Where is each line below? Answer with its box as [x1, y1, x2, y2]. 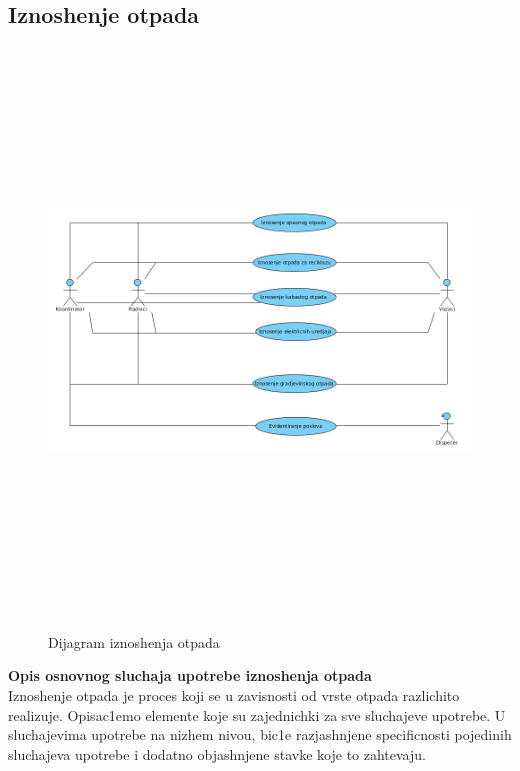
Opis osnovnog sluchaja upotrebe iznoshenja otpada [8, 665, 372, 686]
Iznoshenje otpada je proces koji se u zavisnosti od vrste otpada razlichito [8, 684, 460, 705]
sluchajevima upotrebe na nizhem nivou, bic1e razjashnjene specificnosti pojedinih [8, 724, 512, 745]
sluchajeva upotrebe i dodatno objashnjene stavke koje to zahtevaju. [8, 743, 426, 764]
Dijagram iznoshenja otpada [48, 631, 220, 652]
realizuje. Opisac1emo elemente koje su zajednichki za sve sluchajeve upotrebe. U [8, 704, 506, 725]
